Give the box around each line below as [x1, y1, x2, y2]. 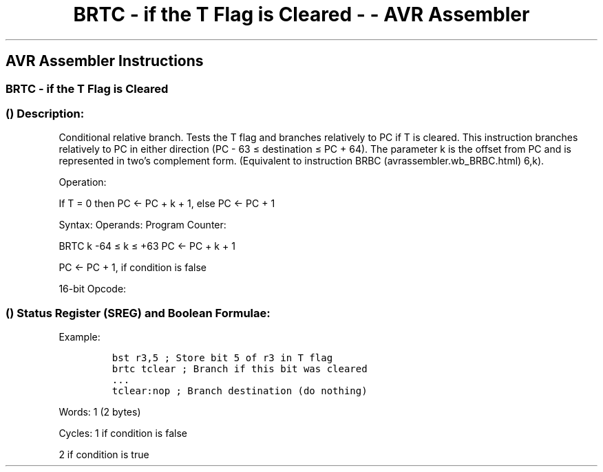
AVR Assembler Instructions [6, 52, 204, 70]
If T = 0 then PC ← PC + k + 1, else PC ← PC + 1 [59, 197, 275, 210]
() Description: [6, 106, 85, 120]
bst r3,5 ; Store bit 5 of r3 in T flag [112, 352, 333, 364]
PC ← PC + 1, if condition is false [59, 261, 207, 274]
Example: [59, 331, 100, 343]
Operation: [59, 176, 107, 189]
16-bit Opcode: [59, 283, 127, 295]
